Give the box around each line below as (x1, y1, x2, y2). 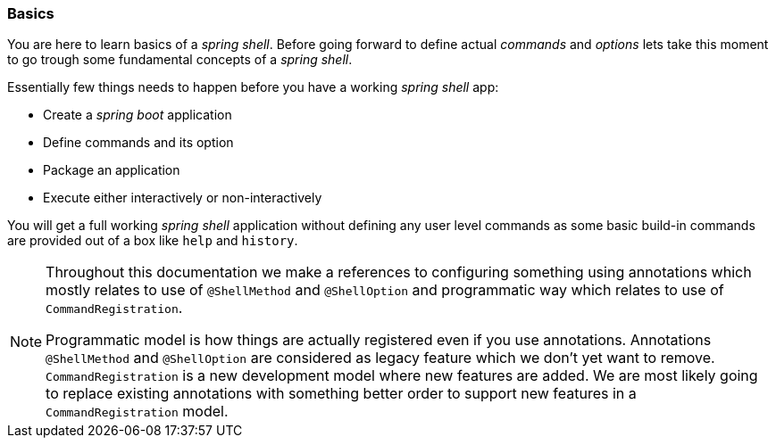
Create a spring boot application (43, 107, 232, 123)
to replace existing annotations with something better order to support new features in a (46, 384, 637, 403)
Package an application (43, 162, 180, 178)
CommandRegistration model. (46, 402, 229, 421)
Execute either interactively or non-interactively (43, 190, 322, 206)
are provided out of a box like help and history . (7, 233, 298, 249)
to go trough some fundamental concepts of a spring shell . (7, 52, 353, 68)
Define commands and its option (43, 135, 234, 151)
